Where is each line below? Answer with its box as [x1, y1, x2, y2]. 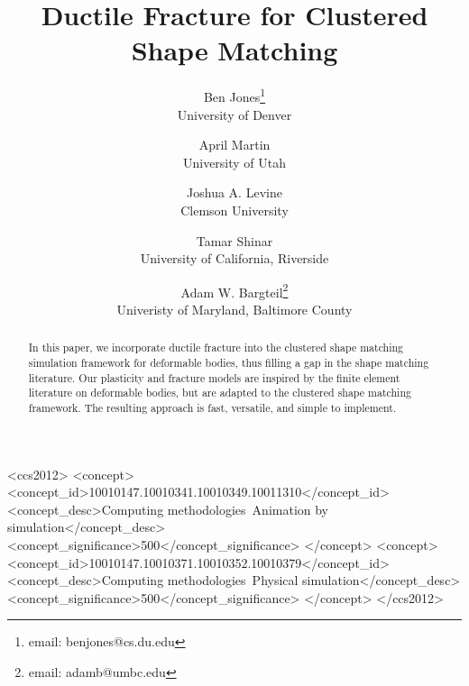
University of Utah [182, 152, 287, 171]
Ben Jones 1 [203, 85, 266, 105]
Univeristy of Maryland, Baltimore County [116, 299, 353, 318]
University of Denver [177, 105, 292, 123]
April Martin [198, 135, 271, 154]
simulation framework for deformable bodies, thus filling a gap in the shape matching [28, 355, 429, 370]
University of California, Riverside [140, 249, 329, 268]
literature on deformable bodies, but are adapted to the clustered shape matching [28, 385, 411, 400]
